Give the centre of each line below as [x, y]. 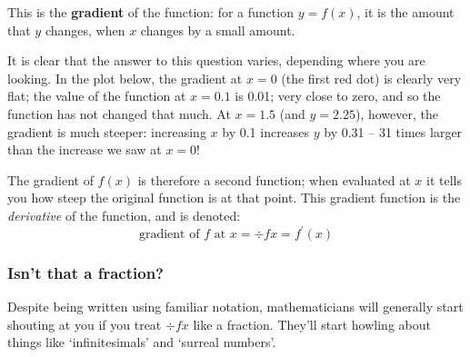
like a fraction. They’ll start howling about [312, 324]
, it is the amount [405, 12]
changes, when [85, 30]
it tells [444, 179]
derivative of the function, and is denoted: [124, 215]
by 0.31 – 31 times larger [393, 131]
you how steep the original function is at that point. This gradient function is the [234, 198]
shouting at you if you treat [85, 324]
